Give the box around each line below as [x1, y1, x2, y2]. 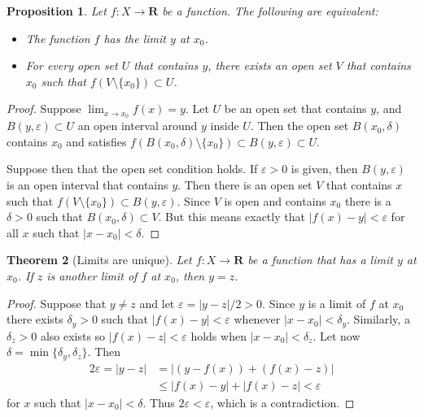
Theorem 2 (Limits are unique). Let [7, 251, 192, 268]
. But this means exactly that [158, 208, 305, 225]
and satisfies [66, 132, 127, 150]
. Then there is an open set [177, 176, 313, 193]
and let [139, 294, 175, 311]
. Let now [313, 327, 361, 344]
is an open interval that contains [7, 176, 168, 193]
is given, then [291, 160, 358, 177]
